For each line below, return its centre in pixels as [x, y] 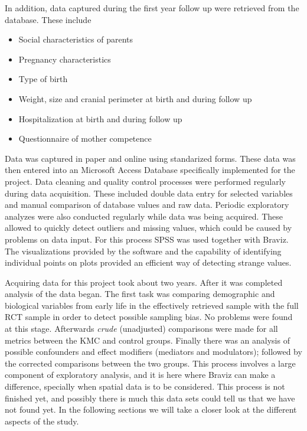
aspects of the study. [42, 421]
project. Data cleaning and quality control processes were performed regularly [145, 181]
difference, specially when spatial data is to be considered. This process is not [145, 386]
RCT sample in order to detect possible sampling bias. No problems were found [149, 317]
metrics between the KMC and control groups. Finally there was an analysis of [147, 340]
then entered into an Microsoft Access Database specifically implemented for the [150, 170]
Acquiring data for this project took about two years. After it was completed [144, 282]
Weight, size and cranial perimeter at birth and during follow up [135, 98]
